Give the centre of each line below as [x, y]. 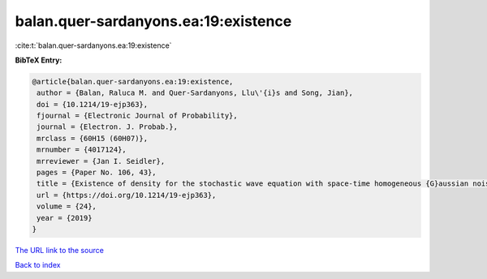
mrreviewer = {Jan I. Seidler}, [101, 161]
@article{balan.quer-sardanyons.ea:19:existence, [133, 82]
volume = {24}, [67, 206]
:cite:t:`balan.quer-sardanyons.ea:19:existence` [93, 45]
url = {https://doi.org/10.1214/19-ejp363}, [127, 195]
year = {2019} [65, 218]
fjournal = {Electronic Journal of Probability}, [138, 116]
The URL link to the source [60, 250]
